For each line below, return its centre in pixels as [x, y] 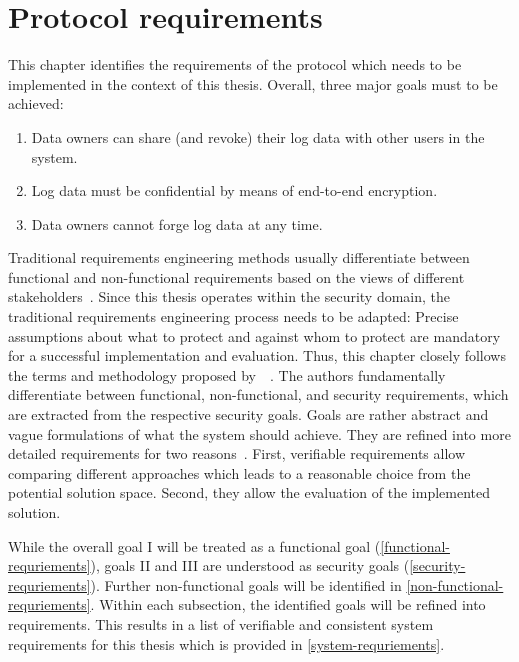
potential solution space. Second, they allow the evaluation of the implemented [249, 492]
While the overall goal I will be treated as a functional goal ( [194, 545]
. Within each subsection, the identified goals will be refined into [288, 604]
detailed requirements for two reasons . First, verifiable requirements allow [237, 453]
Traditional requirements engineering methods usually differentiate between [239, 257]
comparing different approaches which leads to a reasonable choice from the [239, 472]
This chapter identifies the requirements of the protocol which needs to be [235, 64]
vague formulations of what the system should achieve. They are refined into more [259, 433]
